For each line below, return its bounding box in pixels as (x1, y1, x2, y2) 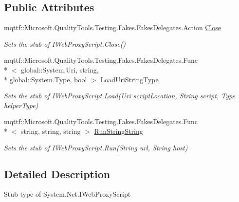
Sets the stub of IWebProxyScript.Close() (4, 38, 126, 49)
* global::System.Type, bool (4, 74, 87, 84)
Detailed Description (4, 166, 110, 181)
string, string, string (20, 126, 81, 136)
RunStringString (94, 126, 143, 136)
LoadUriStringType (100, 74, 159, 84)
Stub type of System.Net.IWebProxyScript (4, 189, 131, 199)
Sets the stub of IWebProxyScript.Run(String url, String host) (4, 142, 188, 152)
